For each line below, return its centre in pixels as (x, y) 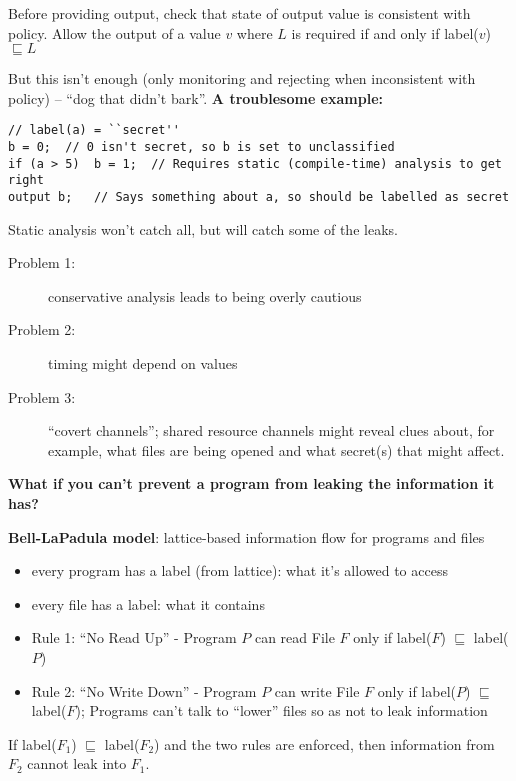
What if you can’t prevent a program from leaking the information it (251, 483)
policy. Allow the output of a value (114, 32)
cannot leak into (77, 763)
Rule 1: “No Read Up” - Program (134, 637)
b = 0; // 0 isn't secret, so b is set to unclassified (201, 147)
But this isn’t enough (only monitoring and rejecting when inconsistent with (242, 78)
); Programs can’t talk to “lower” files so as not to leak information (281, 710)
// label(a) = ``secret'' (94, 130)
